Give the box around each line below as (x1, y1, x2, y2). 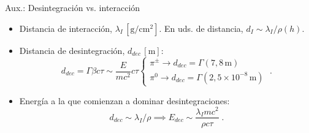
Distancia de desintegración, (19, 44, 125, 56)
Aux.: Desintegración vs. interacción (5, 1, 140, 13)
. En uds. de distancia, (159, 21, 243, 34)
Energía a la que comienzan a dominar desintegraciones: (19, 94, 230, 107)
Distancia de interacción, (19, 21, 112, 34)
